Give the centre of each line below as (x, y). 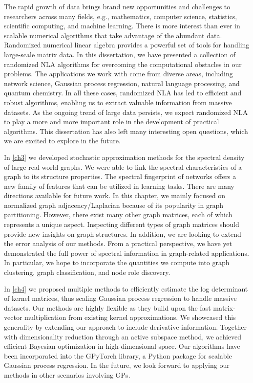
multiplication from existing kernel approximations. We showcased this (130, 317)
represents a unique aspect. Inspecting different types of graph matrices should (122, 224)
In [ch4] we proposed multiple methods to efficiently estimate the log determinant (126, 288)
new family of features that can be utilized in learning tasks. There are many (119, 186)
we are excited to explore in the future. (62, 141)
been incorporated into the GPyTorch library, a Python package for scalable (118, 355)
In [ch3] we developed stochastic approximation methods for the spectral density (124, 157)
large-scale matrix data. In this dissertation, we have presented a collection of (120, 54)
